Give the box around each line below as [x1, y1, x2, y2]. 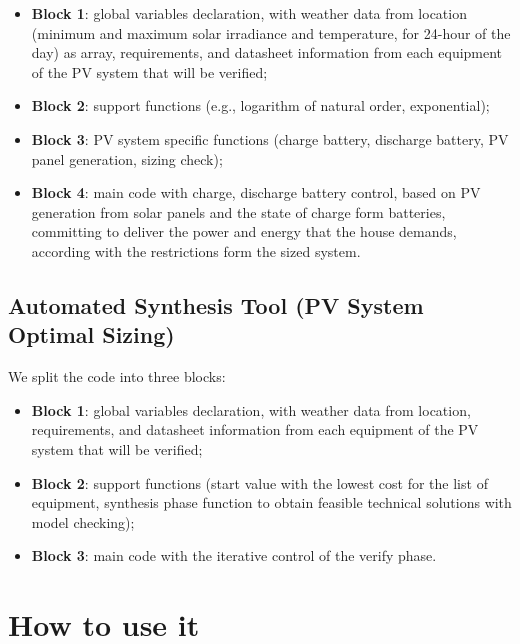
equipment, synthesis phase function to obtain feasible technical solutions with [31, 492, 512, 513]
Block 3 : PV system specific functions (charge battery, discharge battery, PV [31, 128, 509, 149]
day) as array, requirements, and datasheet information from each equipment [31, 42, 503, 63]
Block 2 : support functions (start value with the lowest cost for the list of [31, 472, 488, 493]
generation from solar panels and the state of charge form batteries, [31, 201, 446, 222]
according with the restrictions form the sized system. [31, 240, 361, 261]
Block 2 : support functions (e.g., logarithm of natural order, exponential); [31, 95, 490, 116]
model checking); [31, 511, 135, 532]
